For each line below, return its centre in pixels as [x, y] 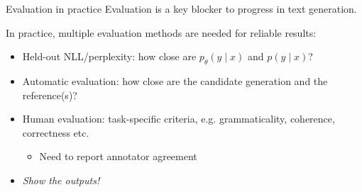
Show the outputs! [61, 180]
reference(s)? [50, 95]
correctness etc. [56, 132]
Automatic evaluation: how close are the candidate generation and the [175, 80]
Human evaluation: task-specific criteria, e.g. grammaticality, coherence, [179, 119]
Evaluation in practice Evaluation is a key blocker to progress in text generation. [181, 9]
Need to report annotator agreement [118, 156]
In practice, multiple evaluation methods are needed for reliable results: [161, 32]
